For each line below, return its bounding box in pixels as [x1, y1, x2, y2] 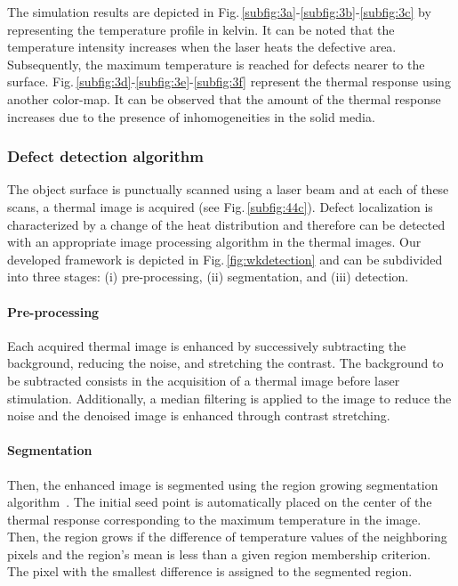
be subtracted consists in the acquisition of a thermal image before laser [7, 370, 400, 389]
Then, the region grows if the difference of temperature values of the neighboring [7, 527, 447, 546]
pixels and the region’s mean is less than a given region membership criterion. [7, 544, 431, 563]
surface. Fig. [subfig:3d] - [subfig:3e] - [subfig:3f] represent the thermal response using [7, 72, 451, 91]
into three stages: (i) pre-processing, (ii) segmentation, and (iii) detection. [7, 267, 409, 286]
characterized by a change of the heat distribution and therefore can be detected [7, 215, 446, 233]
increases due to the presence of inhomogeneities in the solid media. [7, 107, 375, 126]
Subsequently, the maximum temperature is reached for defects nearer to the [7, 54, 425, 73]
